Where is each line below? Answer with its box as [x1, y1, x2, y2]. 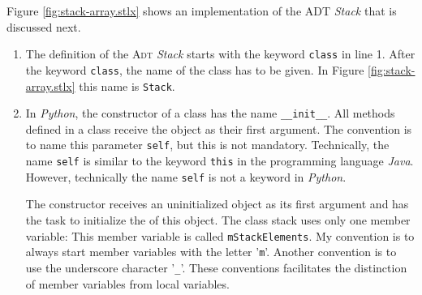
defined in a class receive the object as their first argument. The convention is [25, 120, 412, 137]
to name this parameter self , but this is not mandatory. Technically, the [25, 136, 390, 153]
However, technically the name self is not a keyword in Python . [25, 168, 347, 185]
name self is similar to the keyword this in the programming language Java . [25, 152, 414, 169]
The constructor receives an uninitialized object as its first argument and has [25, 195, 409, 212]
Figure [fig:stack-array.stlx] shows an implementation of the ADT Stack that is [6, 2, 397, 19]
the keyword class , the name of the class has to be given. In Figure [25, 61, 364, 78]
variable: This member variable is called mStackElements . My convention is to [25, 227, 415, 244]
